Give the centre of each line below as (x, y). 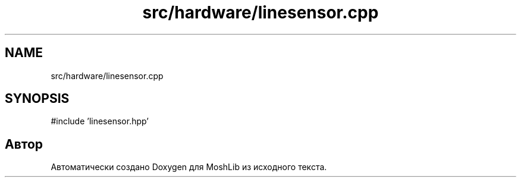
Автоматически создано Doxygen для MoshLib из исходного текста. (189, 167)
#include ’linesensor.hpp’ (100, 121)
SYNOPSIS (37, 99)
